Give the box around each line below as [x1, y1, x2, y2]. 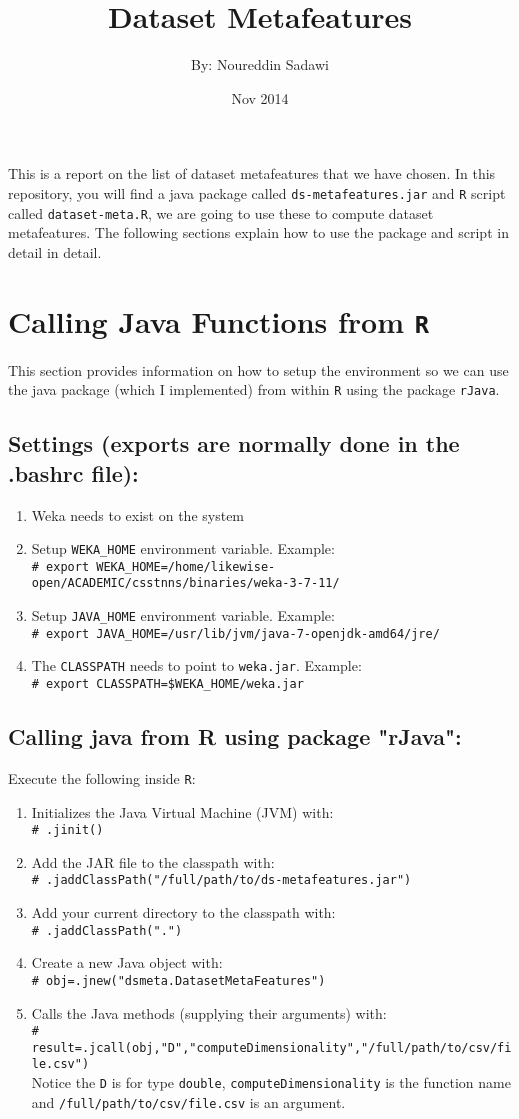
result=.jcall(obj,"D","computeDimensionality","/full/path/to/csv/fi [31, 1040, 512, 1055]
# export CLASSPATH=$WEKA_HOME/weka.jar [31, 677, 304, 692]
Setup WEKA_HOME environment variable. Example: [31, 538, 335, 559]
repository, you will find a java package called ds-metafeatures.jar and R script [8, 182, 506, 203]
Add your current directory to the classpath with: [31, 902, 336, 923]
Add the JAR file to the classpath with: [31, 851, 275, 872]
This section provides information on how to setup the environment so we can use [8, 359, 509, 380]
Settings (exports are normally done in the [8, 428, 460, 459]
